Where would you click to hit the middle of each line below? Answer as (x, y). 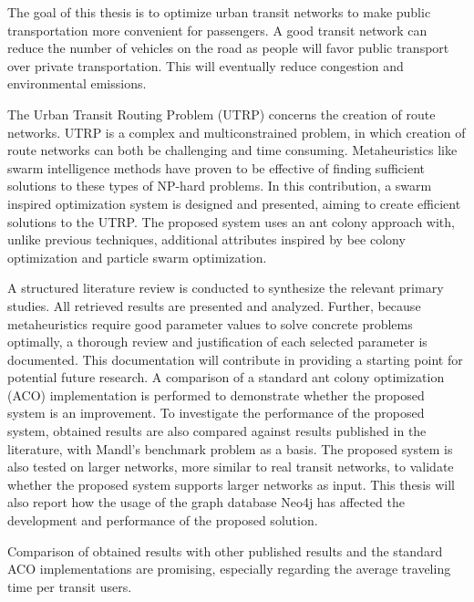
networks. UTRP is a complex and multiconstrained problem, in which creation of (237, 132)
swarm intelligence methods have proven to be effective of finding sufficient (216, 167)
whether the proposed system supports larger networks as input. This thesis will (231, 484)
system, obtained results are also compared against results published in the (217, 431)
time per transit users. (70, 586)
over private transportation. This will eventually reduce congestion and (206, 65)
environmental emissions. (77, 83)
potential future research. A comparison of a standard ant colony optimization (226, 377)
